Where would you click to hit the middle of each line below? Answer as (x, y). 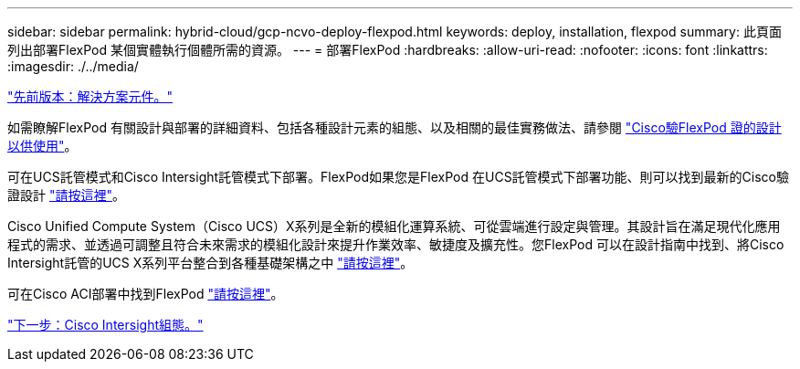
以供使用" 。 (42, 146)
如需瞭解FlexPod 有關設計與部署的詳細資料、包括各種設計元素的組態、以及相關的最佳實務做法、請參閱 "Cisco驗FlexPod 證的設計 (395, 127)
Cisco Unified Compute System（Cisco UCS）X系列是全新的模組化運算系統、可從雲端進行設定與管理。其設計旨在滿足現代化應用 (394, 226)
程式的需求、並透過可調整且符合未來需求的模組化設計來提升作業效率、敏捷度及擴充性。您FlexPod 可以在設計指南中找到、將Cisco (396, 244)
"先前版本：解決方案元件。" (90, 96)
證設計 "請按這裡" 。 (66, 195)
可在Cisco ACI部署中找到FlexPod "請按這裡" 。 (146, 294)
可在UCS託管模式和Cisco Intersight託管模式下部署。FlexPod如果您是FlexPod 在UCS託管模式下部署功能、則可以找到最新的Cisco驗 (399, 177)
